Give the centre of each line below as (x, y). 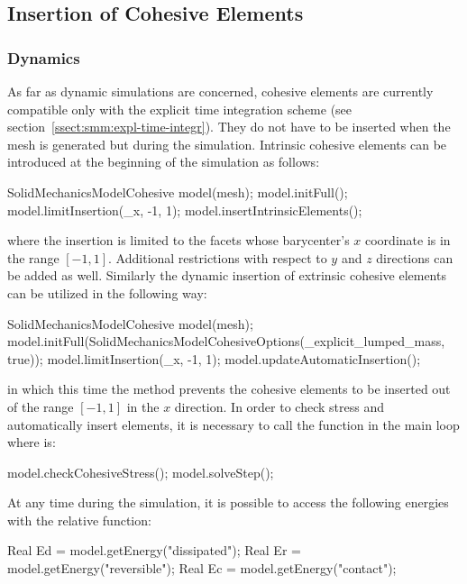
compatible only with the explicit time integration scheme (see (180, 109)
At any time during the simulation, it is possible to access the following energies (228, 502)
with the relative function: (79, 520)
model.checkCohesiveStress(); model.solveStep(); (141, 472)
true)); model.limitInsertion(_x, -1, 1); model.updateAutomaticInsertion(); (214, 358)
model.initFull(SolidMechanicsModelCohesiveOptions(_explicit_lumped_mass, (226, 341)
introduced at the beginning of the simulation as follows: (164, 162)
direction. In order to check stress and (279, 406)
